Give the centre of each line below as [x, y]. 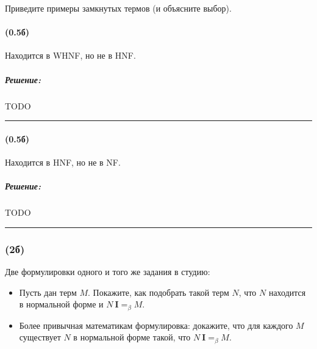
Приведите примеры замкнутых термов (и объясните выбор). [118, 8]
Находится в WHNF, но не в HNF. [70, 55]
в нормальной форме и [61, 304]
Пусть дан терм [48, 292]
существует [40, 337]
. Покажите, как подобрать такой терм [158, 292]
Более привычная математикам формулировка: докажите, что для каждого [156, 325]
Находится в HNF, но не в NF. [63, 162]
